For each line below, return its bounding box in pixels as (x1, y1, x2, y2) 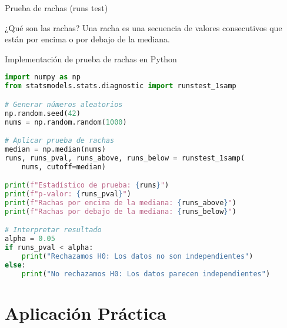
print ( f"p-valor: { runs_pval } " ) (5, 190, 131, 199)
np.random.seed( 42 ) (5, 109, 81, 118)
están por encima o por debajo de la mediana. (5, 33, 170, 45)
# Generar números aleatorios (5, 100, 123, 109)
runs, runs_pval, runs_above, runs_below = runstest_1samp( (5, 153, 245, 162)
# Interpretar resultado (5, 226, 102, 235)
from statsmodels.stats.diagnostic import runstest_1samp (5, 82, 236, 91)
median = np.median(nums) (5, 145, 106, 153)
